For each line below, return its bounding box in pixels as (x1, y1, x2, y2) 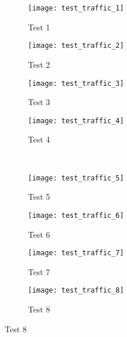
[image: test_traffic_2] (28, 41, 124, 50)
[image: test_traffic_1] (28, 4, 124, 12)
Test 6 (28, 228, 50, 240)
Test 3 (28, 96, 50, 108)
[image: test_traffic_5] (28, 173, 124, 182)
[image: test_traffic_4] (28, 116, 124, 125)
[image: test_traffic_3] (28, 79, 124, 88)
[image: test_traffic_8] (28, 286, 124, 295)
